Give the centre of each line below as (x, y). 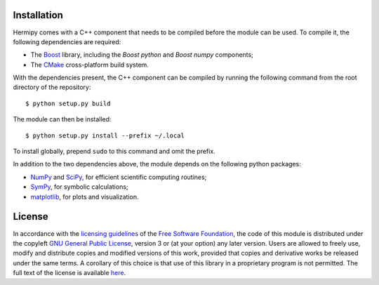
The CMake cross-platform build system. (89, 65)
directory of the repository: (52, 87)
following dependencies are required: (67, 41)
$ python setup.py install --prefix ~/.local (105, 135)
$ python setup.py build (68, 103)
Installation (38, 15)
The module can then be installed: (62, 119)
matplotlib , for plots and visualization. (85, 197)
